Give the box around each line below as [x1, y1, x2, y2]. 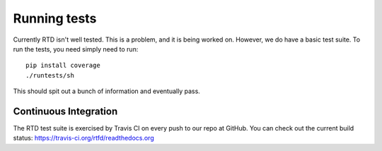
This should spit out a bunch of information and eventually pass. [13, 87, 201, 95]
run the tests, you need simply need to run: [13, 44, 139, 53]
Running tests [13, 11, 97, 26]
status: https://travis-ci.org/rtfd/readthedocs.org [13, 134, 155, 143]
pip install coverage [25, 61, 100, 70]
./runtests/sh [25, 71, 74, 79]
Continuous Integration [13, 105, 118, 117]
